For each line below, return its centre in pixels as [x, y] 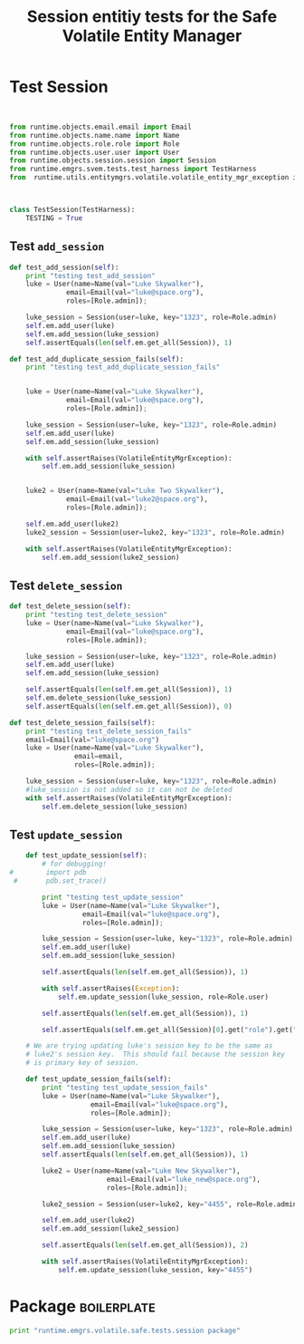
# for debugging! [74, 864]
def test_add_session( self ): [64, 267]
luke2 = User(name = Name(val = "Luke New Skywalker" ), [142, 1171]
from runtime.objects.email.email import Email [101, 127]
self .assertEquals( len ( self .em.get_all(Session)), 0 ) [129, 706]
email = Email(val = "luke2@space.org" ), [137, 499]
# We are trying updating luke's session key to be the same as [149, 1046]
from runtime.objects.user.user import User [95, 152]
